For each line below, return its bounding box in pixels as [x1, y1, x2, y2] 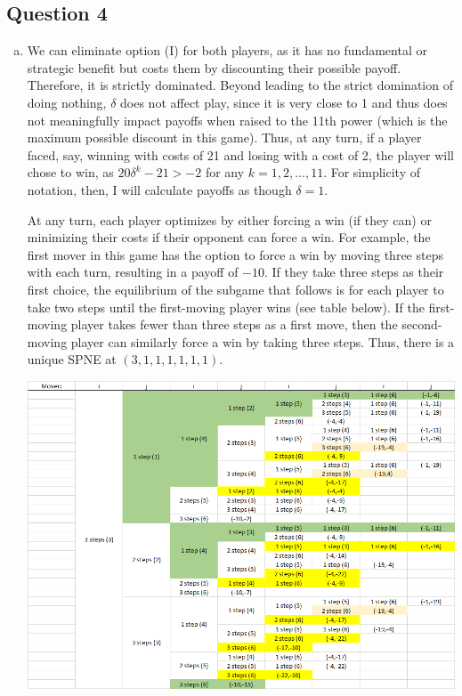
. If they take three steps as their [263, 263, 444, 281]
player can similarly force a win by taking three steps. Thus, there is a [70, 332, 455, 351]
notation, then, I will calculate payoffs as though [27, 180, 292, 198]
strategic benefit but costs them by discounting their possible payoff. [27, 58, 401, 77]
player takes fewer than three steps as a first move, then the [70, 315, 398, 334]
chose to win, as [27, 163, 114, 182]
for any [205, 163, 245, 182]
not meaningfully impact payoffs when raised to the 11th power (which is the [27, 110, 448, 129]
